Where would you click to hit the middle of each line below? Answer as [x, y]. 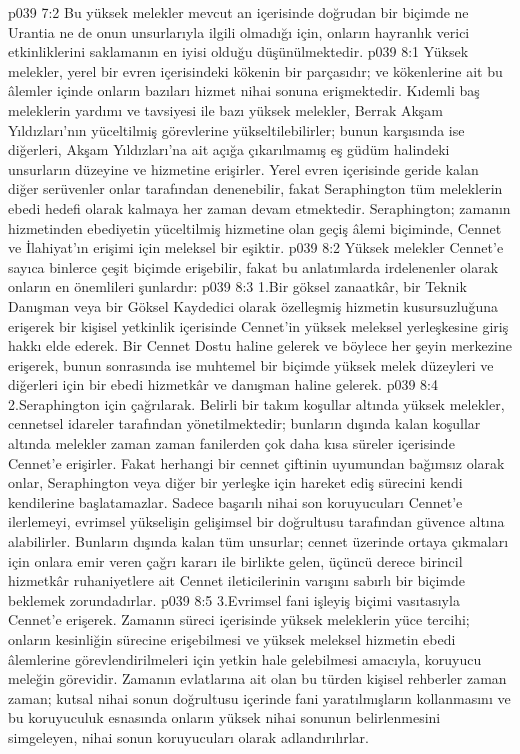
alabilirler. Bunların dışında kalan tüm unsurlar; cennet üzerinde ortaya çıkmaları [258, 541]
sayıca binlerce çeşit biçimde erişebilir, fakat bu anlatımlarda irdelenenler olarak [253, 266]
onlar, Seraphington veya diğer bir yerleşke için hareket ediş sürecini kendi [235, 482]
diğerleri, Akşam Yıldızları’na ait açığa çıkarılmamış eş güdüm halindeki [229, 149]
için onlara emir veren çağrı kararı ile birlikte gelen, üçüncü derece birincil [235, 560]
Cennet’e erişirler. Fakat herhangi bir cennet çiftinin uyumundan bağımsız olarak [256, 462]
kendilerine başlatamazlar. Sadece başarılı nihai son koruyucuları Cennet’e [235, 501]
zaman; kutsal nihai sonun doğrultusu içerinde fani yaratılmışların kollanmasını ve [259, 697]
